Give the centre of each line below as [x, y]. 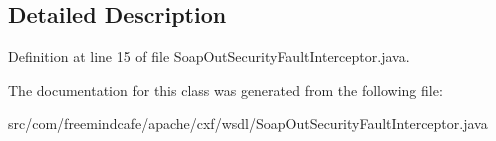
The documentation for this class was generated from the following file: [225, 89]
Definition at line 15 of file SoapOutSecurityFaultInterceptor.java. [209, 56]
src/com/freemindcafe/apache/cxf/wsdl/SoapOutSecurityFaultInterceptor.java [248, 123]
